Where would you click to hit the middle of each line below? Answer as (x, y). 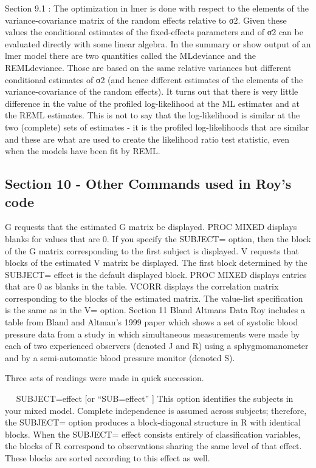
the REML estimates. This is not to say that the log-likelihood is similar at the (153, 115)
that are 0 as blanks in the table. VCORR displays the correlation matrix (142, 286)
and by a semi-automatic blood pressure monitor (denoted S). (120, 357)
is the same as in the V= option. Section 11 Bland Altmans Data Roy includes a (155, 310)
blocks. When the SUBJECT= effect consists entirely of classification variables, (153, 434)
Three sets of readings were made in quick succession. (105, 378)
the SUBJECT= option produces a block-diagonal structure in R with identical (153, 422)
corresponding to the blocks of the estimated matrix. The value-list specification (154, 298)
